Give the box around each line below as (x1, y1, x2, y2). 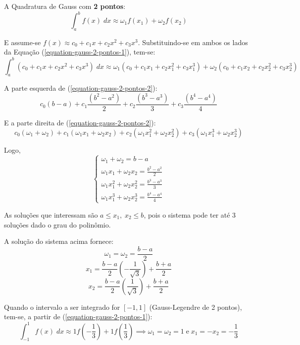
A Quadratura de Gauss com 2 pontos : (4, 1, 126, 11)
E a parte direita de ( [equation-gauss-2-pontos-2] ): (4, 117, 156, 127)
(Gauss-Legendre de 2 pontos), (149, 301, 242, 312)
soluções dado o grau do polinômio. (4, 219, 111, 230)
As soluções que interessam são (4, 209, 98, 220)
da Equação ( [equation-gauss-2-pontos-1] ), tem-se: (4, 47, 155, 57)
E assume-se (4, 37, 41, 47)
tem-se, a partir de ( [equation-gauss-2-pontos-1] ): (4, 311, 152, 322)
